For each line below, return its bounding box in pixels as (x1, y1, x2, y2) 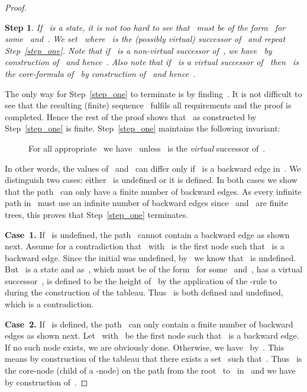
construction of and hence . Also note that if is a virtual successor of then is (5, 56, 299, 68)
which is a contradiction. (5, 298, 94, 310)
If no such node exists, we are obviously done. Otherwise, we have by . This (5, 340, 285, 353)
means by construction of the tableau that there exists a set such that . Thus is (5, 352, 302, 365)
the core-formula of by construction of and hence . (5, 67, 196, 79)
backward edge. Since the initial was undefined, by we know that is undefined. (5, 251, 296, 264)
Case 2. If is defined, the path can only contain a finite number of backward (5, 317, 293, 330)
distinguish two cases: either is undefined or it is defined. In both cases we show (5, 173, 298, 186)
